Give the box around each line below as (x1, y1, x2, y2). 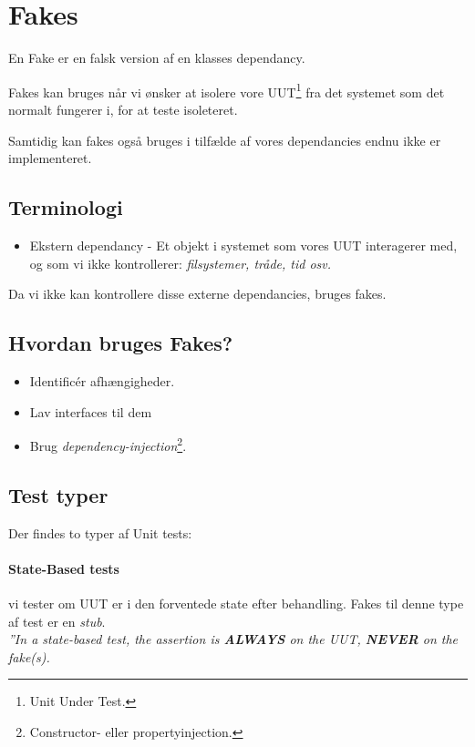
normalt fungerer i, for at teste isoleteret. (8, 99, 238, 118)
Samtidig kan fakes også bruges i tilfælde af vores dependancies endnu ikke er (8, 130, 441, 149)
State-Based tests (8, 558, 119, 578)
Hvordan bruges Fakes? (8, 329, 233, 357)
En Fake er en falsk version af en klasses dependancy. (8, 48, 305, 67)
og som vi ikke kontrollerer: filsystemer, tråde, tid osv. (29, 253, 332, 272)
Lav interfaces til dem (29, 402, 152, 421)
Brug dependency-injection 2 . (29, 434, 187, 455)
